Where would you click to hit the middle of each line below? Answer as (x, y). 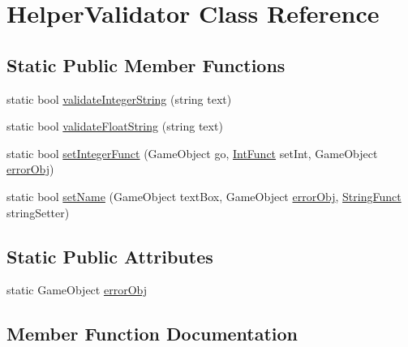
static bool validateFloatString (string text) (115, 126)
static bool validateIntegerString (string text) (119, 99)
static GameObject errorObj (77, 290)
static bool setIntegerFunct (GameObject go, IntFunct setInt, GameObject (192, 153)
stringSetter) (38, 212)
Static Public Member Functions (146, 64)
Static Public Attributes (110, 256)
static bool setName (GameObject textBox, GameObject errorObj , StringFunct (204, 196)
